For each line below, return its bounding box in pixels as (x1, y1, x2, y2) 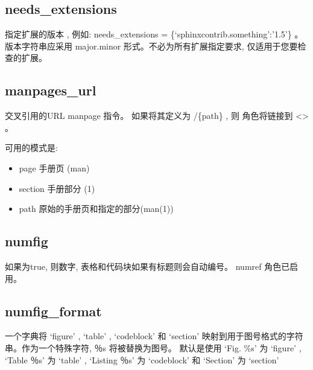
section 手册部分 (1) (19, 182, 95, 194)
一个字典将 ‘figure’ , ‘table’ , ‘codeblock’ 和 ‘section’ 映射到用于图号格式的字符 (5, 330, 303, 342)
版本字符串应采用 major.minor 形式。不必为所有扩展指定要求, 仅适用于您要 (5, 39, 298, 52)
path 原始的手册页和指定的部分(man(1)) (19, 202, 174, 215)
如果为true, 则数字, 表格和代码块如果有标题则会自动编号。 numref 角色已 (5, 260, 290, 272)
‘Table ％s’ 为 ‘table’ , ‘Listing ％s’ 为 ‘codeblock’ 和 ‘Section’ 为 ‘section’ (5, 353, 279, 366)
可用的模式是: (5, 141, 58, 154)
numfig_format (5, 301, 102, 320)
